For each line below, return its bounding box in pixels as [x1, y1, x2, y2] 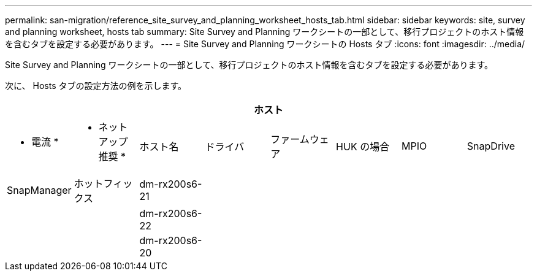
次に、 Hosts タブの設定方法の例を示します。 [5, 80, 187, 91]
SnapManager [7, 184, 72, 196]
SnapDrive [467, 140, 515, 152]
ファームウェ [270, 133, 329, 145]
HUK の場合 [336, 140, 390, 153]
